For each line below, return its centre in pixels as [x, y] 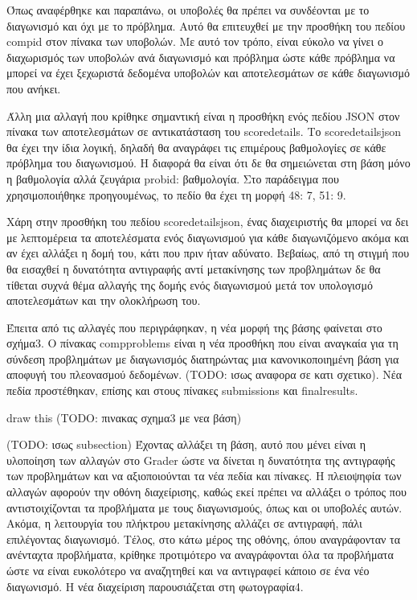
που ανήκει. [34, 88]
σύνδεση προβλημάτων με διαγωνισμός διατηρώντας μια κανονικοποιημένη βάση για [203, 358]
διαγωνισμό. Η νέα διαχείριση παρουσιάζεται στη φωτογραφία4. [155, 586]
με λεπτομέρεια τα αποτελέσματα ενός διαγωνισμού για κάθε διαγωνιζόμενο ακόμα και [208, 237]
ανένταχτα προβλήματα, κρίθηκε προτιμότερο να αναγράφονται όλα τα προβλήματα [200, 555]
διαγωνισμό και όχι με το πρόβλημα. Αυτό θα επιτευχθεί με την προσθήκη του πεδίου [206, 25]
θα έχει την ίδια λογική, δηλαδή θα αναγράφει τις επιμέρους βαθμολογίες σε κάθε [196, 147]
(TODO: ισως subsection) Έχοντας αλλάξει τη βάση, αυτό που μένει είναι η [186, 444]
